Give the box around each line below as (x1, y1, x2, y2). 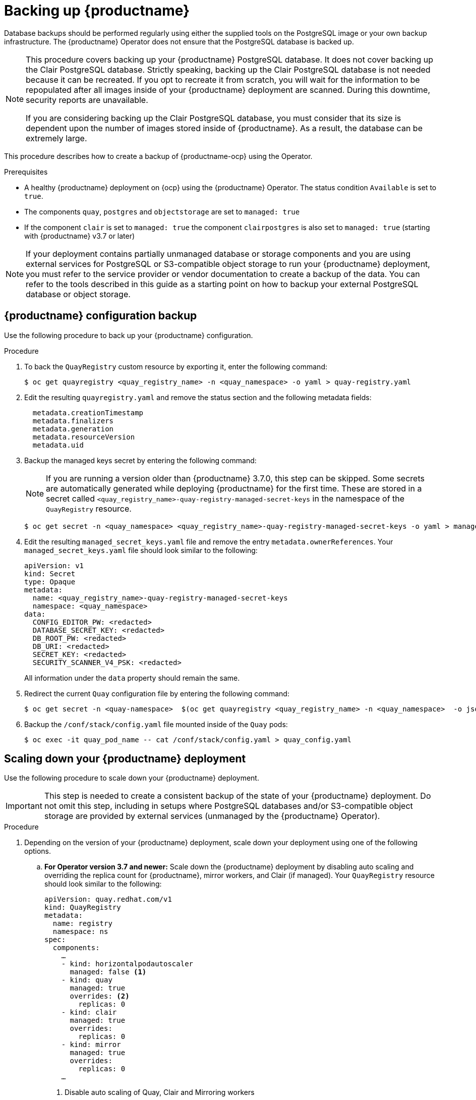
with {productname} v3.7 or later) (24, 231, 135, 240)
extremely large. (26, 133, 87, 143)
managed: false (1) (70, 968, 147, 976)
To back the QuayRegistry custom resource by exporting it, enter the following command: (24, 362, 327, 371)
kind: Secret (24, 569, 76, 578)
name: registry (52, 919, 112, 928)
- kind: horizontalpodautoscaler (61, 960, 194, 968)
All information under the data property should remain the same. (24, 673, 240, 682)
